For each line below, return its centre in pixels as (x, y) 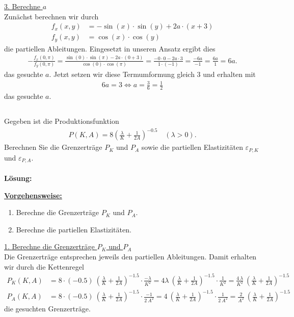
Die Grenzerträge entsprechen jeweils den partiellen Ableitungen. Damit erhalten (130, 256)
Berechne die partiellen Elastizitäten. (74, 229)
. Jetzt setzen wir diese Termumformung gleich (122, 74)
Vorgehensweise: (33, 195)
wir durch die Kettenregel (44, 266)
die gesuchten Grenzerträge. (47, 309)
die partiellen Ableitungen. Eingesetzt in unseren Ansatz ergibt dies (110, 48)
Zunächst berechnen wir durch (51, 16)
